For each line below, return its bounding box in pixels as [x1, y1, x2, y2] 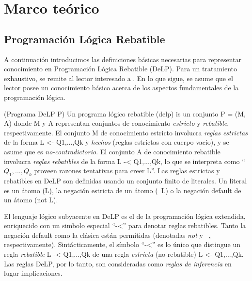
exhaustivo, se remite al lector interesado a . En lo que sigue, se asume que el [4, 73, 233, 83]
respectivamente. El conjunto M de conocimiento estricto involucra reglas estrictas [4, 127, 248, 137]
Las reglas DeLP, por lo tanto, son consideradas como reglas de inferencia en [4, 258, 232, 268]
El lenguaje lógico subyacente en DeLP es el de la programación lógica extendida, [4, 211, 246, 221]
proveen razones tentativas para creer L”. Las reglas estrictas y [34, 165, 220, 176]
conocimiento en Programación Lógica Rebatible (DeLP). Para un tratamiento [4, 64, 237, 74]
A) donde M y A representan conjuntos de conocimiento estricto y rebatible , [4, 118, 229, 128]
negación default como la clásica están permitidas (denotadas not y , [4, 230, 211, 240]
